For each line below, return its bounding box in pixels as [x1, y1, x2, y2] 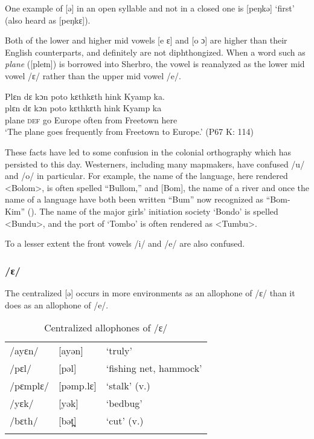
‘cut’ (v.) [106, 414, 144, 428]
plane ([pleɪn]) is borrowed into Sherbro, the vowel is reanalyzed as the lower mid [5, 57, 305, 70]
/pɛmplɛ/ [10, 379, 50, 393]
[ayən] [59, 343, 83, 358]
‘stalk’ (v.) [106, 379, 150, 393]
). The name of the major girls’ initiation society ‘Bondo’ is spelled [31, 204, 278, 217]
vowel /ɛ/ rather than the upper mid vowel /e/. [5, 69, 181, 82]
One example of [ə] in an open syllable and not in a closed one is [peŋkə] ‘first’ [5, 2, 295, 14]
